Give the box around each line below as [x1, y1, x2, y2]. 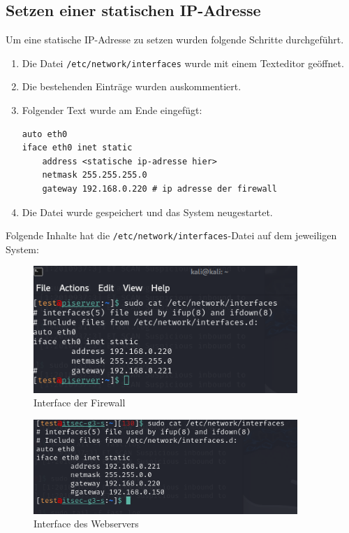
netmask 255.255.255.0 [42, 170, 147, 180]
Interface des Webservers [34, 516, 139, 531]
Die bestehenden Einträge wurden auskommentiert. [22, 79, 242, 94]
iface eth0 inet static [22, 143, 133, 153]
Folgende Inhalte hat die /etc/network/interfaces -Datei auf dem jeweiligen [6, 228, 337, 243]
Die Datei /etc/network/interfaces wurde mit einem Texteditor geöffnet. [22, 55, 344, 70]
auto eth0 [22, 129, 68, 139]
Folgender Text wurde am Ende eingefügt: [22, 103, 202, 118]
